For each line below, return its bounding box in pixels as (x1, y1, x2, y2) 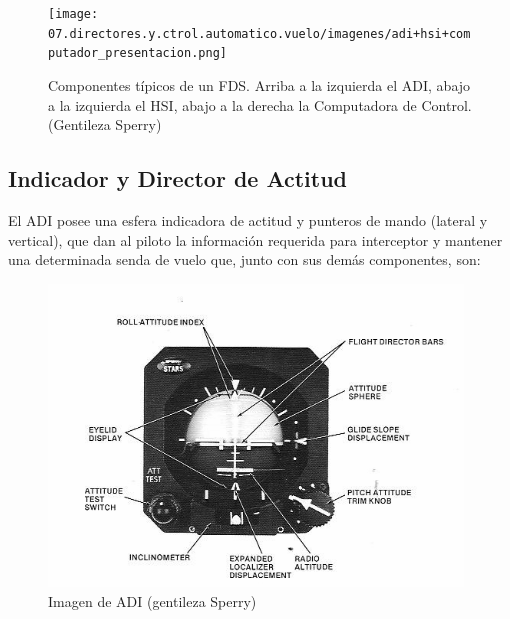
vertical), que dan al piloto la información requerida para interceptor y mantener (8, 229, 503, 250)
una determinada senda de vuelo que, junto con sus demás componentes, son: (8, 249, 481, 270)
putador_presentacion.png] (48, 46, 227, 61)
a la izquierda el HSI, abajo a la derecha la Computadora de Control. (48, 94, 472, 115)
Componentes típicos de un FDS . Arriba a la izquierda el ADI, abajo (48, 74, 471, 95)
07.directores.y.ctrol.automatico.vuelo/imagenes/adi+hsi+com (48, 26, 471, 41)
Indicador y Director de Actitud (8, 163, 348, 194)
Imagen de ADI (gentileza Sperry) (48, 590, 257, 611)
